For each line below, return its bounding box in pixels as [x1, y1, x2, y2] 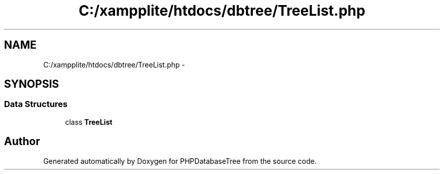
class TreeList [65, 117, 113, 126]
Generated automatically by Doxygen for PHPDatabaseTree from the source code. [43, 156, 317, 165]
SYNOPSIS [4, 78, 59, 91]
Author [4, 135, 40, 148]
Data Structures [4, 99, 68, 110]
